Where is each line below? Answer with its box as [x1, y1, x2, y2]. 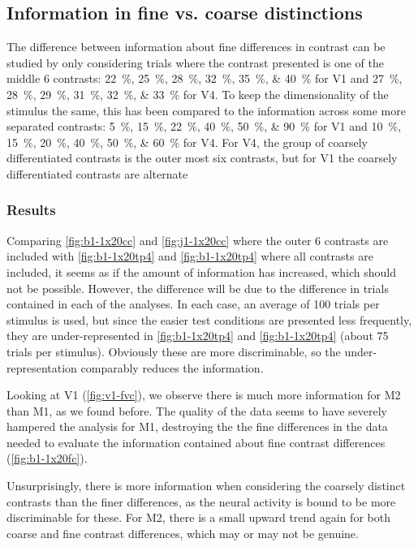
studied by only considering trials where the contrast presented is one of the [6, 54, 384, 71]
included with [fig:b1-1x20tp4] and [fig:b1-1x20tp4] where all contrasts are [6, 248, 373, 265]
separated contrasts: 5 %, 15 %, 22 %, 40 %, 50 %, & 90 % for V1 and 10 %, [6, 118, 402, 135]
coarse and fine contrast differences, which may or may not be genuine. [6, 524, 359, 541]
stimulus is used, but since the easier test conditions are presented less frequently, [6, 311, 412, 328]
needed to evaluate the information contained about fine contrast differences [6, 433, 386, 450]
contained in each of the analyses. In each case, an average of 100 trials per [6, 295, 380, 312]
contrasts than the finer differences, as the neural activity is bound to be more [6, 493, 396, 510]
